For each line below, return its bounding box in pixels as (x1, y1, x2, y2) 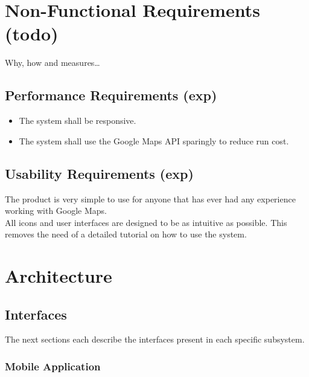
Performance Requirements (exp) (5, 86, 217, 105)
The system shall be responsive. (19, 114, 136, 127)
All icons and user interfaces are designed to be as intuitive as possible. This (5, 216, 287, 228)
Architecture (5, 263, 112, 288)
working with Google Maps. (5, 204, 107, 217)
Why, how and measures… (5, 56, 100, 69)
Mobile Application (5, 358, 101, 373)
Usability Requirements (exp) (5, 164, 194, 182)
